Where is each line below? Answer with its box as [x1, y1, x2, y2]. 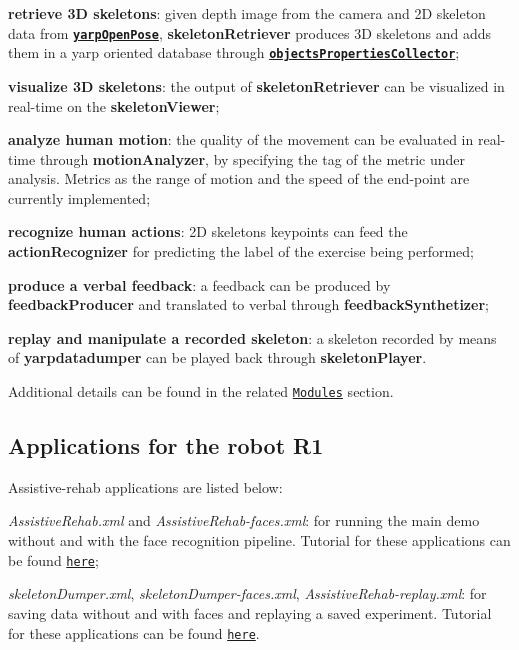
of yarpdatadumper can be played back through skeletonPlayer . [8, 347, 427, 368]
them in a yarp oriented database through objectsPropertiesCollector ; [8, 42, 460, 63]
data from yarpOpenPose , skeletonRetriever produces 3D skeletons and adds [8, 22, 492, 43]
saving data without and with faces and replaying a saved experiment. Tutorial [8, 602, 492, 623]
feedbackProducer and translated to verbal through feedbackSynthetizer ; [8, 294, 489, 315]
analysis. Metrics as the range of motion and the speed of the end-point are [8, 168, 470, 189]
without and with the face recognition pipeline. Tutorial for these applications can [8, 530, 511, 551]
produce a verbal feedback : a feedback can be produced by [8, 274, 391, 295]
